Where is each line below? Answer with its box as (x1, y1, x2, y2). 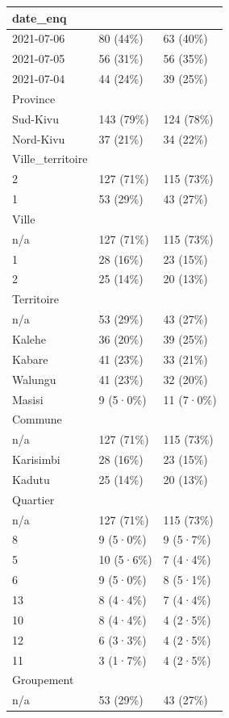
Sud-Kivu (12, 110, 59, 127)
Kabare (12, 350, 48, 367)
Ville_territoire (12, 150, 88, 167)
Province (12, 90, 56, 106)
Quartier (12, 490, 55, 507)
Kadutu (12, 470, 50, 487)
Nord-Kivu (12, 130, 65, 147)
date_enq (12, 9, 67, 26)
